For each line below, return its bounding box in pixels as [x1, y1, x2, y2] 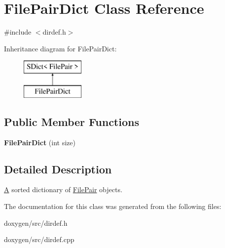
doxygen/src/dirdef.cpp [4, 234, 75, 245]
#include [4, 27, 32, 37]
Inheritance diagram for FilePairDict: [4, 43, 117, 53]
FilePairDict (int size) [4, 137, 75, 147]
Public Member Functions [4, 114, 139, 129]
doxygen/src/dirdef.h [4, 217, 68, 228]
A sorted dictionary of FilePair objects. [4, 184, 122, 195]
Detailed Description [4, 161, 112, 176]
